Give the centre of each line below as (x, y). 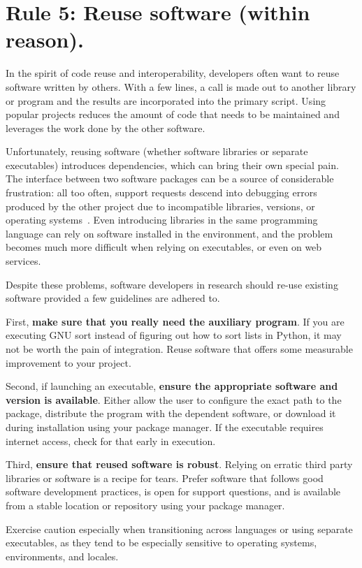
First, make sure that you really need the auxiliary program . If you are (175, 321)
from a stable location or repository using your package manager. (145, 505)
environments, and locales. (62, 556)
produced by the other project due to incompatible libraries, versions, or (160, 206)
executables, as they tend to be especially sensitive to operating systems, (161, 542)
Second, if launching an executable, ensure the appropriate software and (172, 386)
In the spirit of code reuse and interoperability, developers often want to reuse (173, 73)
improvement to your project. (68, 362)
